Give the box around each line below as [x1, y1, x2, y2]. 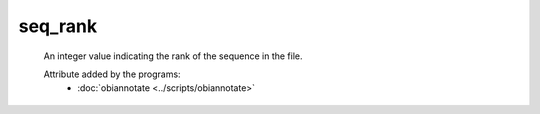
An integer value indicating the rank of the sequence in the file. [43, 50, 304, 62]
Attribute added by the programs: [43, 68, 181, 80]
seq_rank [18, 15, 98, 37]
